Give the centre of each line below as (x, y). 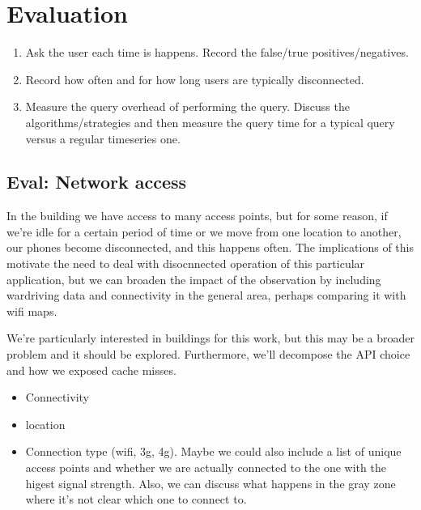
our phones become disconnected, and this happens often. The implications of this (210, 247)
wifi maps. (32, 310)
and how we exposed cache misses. (91, 370)
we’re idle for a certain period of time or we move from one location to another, (204, 231)
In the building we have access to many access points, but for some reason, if (197, 216)
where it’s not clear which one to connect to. (136, 499)
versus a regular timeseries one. (103, 138)
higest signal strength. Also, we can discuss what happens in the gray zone (210, 483)
